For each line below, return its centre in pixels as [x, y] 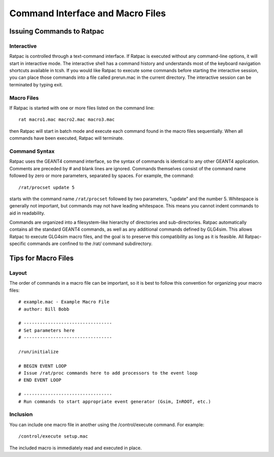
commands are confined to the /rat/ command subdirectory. [90, 243]
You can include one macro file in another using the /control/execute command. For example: [107, 424]
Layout [18, 273]
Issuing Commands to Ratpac [57, 31]
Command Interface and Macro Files [88, 13]
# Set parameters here [47, 330]
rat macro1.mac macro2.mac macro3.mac [67, 120]
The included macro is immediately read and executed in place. [76, 448]
